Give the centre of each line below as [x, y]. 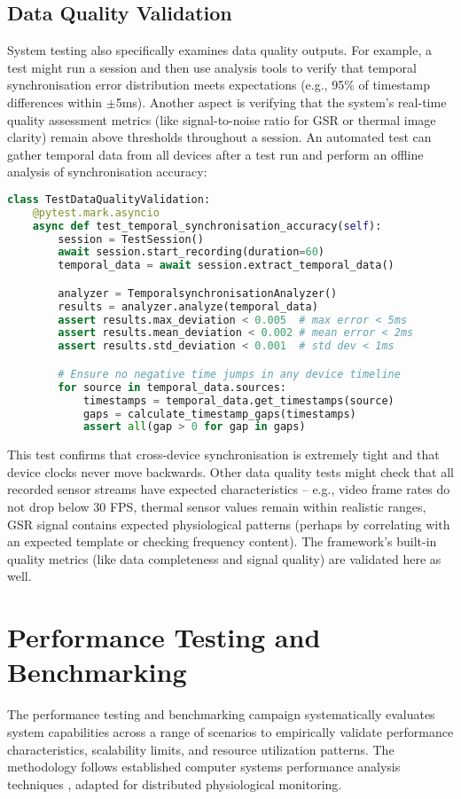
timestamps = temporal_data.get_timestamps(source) [238, 400]
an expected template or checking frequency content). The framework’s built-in [222, 541]
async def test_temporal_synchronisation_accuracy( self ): [207, 226]
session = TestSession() [131, 239]
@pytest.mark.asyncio [96, 212]
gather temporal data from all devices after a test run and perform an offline [215, 154]
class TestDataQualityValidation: [109, 199]
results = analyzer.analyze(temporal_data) [188, 306]
